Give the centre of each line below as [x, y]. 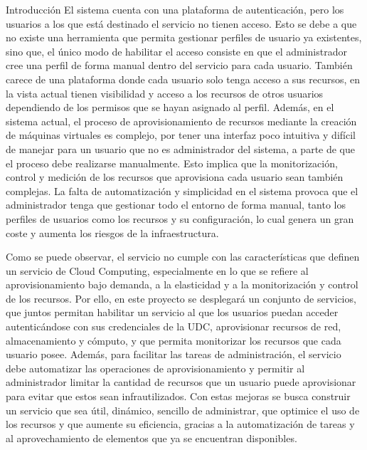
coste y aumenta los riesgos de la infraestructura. [112, 232]
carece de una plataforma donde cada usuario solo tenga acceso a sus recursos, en [183, 79]
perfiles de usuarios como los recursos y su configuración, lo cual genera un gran [180, 218]
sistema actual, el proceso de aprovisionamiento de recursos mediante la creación [181, 121]
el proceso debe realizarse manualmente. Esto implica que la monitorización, [172, 163]
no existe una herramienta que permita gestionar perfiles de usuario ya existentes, [184, 37]
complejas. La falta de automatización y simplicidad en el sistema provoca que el [182, 190]
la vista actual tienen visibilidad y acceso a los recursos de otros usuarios [165, 93]
